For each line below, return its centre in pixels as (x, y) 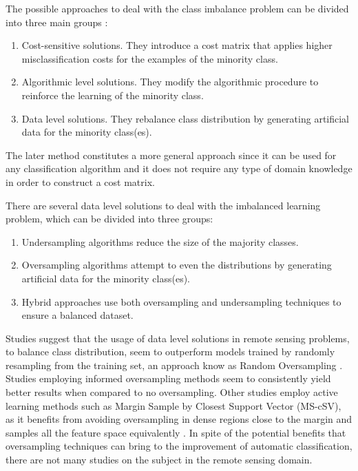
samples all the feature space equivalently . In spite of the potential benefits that (176, 432)
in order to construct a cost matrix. (80, 181)
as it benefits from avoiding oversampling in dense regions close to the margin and (179, 419)
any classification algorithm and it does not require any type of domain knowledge (179, 168)
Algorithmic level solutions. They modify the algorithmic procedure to (170, 82)
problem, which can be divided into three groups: (109, 219)
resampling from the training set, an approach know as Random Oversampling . (174, 365)
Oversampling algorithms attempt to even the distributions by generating (177, 265)
